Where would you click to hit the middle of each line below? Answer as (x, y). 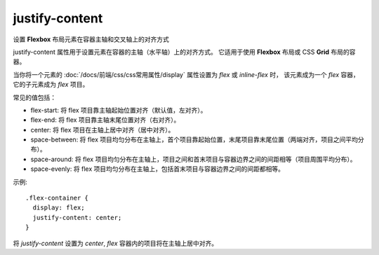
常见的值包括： (34, 97)
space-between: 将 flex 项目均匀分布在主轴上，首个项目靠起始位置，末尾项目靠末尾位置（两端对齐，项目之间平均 (194, 139)
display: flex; (59, 208)
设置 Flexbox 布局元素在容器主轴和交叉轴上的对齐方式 (91, 39)
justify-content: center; (77, 218)
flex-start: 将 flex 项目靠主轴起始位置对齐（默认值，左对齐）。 (119, 110)
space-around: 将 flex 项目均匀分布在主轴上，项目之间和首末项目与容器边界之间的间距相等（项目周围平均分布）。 (193, 159)
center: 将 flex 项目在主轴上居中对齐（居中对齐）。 (102, 130)
